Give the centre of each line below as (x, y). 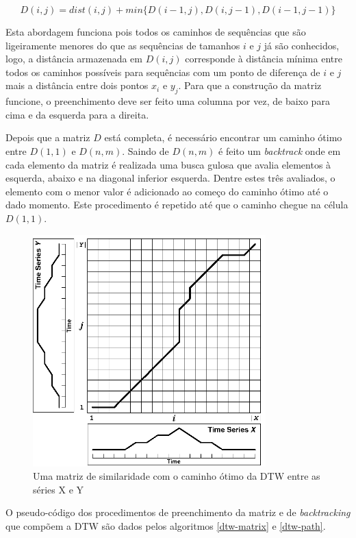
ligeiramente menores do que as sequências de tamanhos (123, 45)
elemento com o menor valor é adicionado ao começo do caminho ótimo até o (167, 191)
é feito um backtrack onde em (280, 150)
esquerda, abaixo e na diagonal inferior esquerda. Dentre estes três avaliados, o (170, 178)
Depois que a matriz (48, 137)
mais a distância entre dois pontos (77, 85)
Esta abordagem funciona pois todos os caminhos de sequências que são (156, 32)
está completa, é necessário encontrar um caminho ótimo (223, 137)
